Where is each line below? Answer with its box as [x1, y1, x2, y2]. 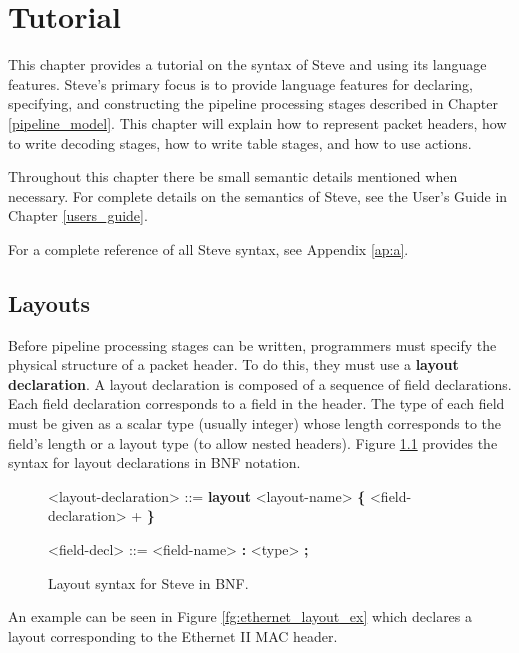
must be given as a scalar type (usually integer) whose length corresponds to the [8, 413, 501, 434]
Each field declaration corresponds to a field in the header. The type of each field [8, 393, 505, 414]
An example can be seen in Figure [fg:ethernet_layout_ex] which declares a [8, 606, 473, 627]
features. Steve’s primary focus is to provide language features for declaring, [8, 73, 474, 94]
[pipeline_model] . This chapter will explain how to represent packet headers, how [8, 112, 507, 133]
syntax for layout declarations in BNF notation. [8, 452, 301, 473]
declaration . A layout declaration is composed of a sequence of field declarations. [8, 373, 512, 394]
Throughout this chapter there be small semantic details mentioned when [8, 166, 458, 187]
